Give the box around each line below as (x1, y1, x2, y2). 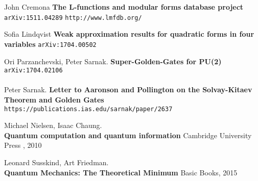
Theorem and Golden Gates (4, 94, 104, 105)
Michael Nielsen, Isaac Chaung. (4, 120, 102, 131)
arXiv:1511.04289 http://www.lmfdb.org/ (4, 14, 142, 21)
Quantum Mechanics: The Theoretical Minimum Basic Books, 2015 (4, 167, 238, 177)
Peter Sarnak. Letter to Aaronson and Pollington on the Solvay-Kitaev (4, 84, 252, 95)
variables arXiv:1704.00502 (4, 38, 97, 49)
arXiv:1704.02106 (4, 67, 63, 74)
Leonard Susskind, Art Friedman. (4, 157, 109, 167)
